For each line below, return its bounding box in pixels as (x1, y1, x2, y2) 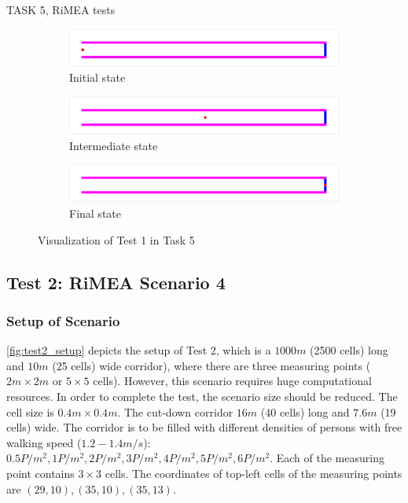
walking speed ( (6, 434, 82, 450)
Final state (69, 204, 121, 221)
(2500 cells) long (310, 342, 388, 358)
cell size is (6, 403, 54, 420)
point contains (6, 464, 75, 481)
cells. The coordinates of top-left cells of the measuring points (105, 464, 402, 481)
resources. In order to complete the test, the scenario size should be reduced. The (6, 387, 398, 404)
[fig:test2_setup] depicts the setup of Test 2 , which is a (6, 342, 271, 358)
